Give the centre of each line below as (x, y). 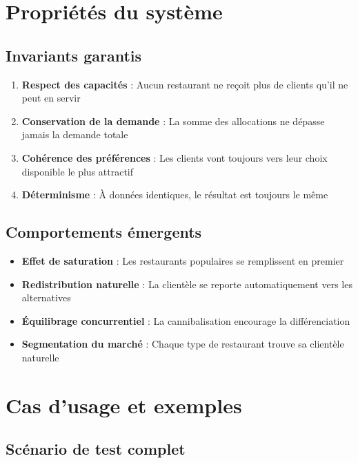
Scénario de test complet (96, 449)
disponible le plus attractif (78, 171)
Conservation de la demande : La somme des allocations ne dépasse (173, 121)
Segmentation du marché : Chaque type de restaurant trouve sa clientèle (183, 344)
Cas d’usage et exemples (124, 405)
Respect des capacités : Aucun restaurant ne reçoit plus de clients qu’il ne (185, 84)
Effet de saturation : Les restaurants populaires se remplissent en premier (183, 260)
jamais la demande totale (75, 134)
